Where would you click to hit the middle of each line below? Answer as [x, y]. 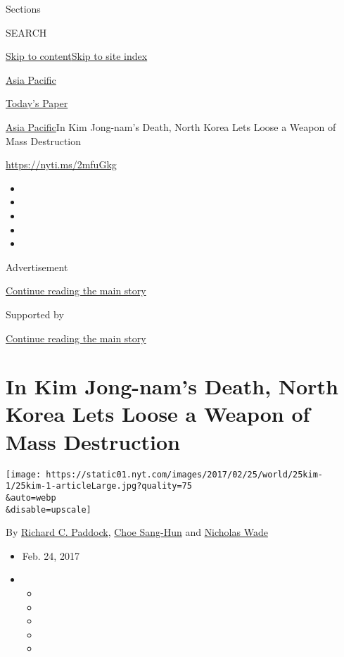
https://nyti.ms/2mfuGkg [61, 164]
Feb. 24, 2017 [51, 555]
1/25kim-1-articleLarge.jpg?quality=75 [99, 486]
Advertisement [37, 267]
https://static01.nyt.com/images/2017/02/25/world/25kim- [185, 474]
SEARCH [26, 32]
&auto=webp [31, 498]
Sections [23, 8]
